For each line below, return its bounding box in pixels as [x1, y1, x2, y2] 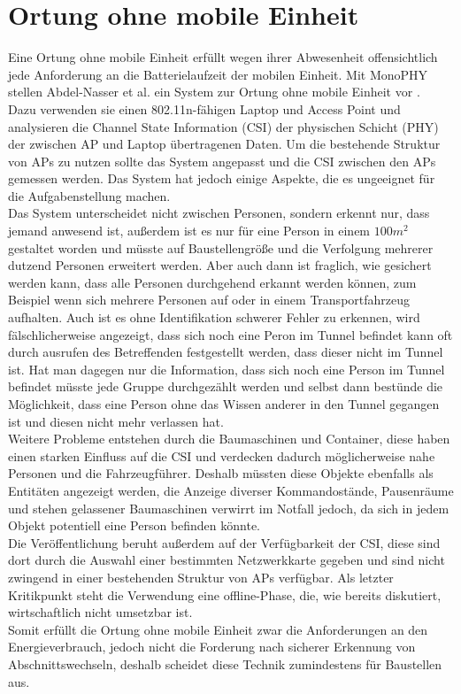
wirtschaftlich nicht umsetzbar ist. [8, 603, 193, 621]
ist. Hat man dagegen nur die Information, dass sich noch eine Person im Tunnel [8, 359, 445, 378]
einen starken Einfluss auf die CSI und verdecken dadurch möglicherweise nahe [8, 446, 435, 465]
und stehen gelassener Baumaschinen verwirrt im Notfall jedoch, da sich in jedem [8, 498, 449, 517]
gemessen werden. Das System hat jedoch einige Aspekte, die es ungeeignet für [8, 169, 435, 188]
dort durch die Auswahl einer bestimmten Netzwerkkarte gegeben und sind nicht [8, 551, 445, 569]
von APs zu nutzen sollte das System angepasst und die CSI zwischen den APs [8, 151, 436, 170]
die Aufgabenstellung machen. [8, 186, 171, 204]
